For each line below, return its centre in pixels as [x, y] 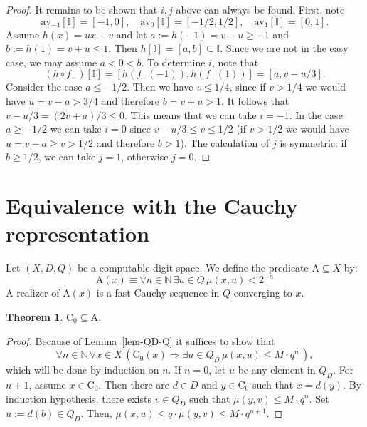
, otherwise [145, 156]
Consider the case [44, 87]
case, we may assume [52, 62]
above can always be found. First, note [260, 9]
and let [132, 34]
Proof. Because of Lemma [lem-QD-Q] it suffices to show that [140, 340]
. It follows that [255, 100]
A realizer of [33, 293]
